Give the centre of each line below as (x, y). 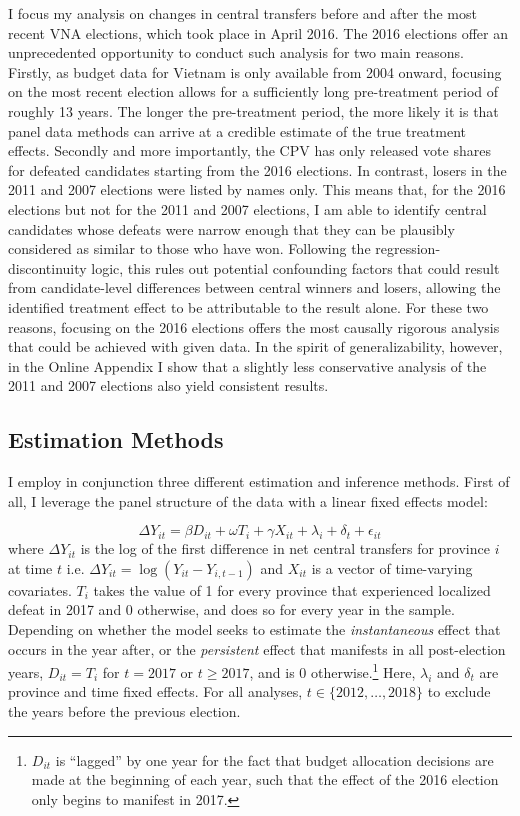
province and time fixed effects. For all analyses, (155, 691)
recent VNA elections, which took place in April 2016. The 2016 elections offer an (258, 32)
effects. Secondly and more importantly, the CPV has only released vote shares (249, 150)
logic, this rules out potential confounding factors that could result (295, 267)
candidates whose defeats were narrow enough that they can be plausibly (231, 228)
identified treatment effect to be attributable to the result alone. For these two (248, 306)
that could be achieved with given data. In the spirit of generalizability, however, (255, 346)
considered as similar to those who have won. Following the (189, 248)
